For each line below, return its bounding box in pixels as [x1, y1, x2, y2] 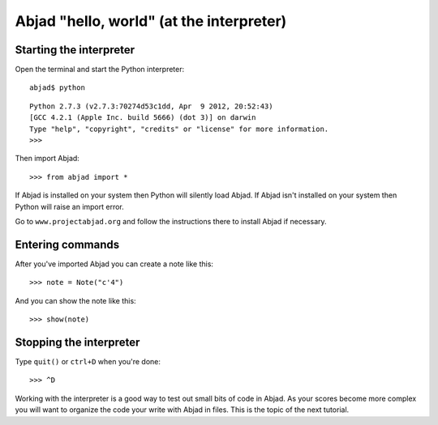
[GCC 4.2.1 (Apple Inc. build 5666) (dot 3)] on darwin [29, 113, 256, 122]
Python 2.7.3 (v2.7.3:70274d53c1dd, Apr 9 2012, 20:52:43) [29, 101, 273, 111]
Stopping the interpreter [15, 335, 140, 349]
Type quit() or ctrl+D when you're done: [15, 356, 161, 366]
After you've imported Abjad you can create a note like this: [15, 259, 214, 269]
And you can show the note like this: [15, 295, 137, 305]
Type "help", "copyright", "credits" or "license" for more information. [29, 124, 329, 134]
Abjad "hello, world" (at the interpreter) [15, 12, 287, 30]
